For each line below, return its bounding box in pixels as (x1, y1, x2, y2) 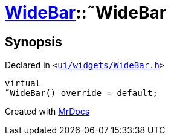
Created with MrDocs (5, 106, 90, 117)
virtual (5, 78, 41, 89)
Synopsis (5, 34, 62, 49)
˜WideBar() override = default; (5, 88, 158, 98)
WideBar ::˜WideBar (5, 2, 167, 23)
